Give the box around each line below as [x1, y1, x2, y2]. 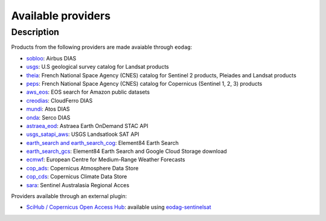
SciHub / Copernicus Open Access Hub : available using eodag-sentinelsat [26, 203, 211, 211]
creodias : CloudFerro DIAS [26, 97, 93, 104]
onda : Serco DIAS [26, 114, 71, 121]
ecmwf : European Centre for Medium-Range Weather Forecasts [26, 156, 185, 163]
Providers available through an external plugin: [11, 193, 127, 200]
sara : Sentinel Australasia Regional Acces [26, 181, 130, 188]
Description [11, 27, 60, 37]
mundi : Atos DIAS [26, 106, 70, 113]
